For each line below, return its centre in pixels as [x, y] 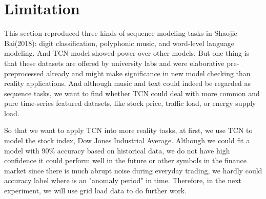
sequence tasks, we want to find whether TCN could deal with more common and [132, 93]
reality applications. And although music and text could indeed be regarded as [128, 83]
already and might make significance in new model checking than [148, 73]
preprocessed [24, 73]
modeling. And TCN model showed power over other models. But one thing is [127, 53]
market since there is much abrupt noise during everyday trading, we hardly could [133, 170]
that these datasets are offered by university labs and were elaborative [114, 63]
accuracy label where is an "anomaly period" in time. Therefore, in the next [123, 180]
